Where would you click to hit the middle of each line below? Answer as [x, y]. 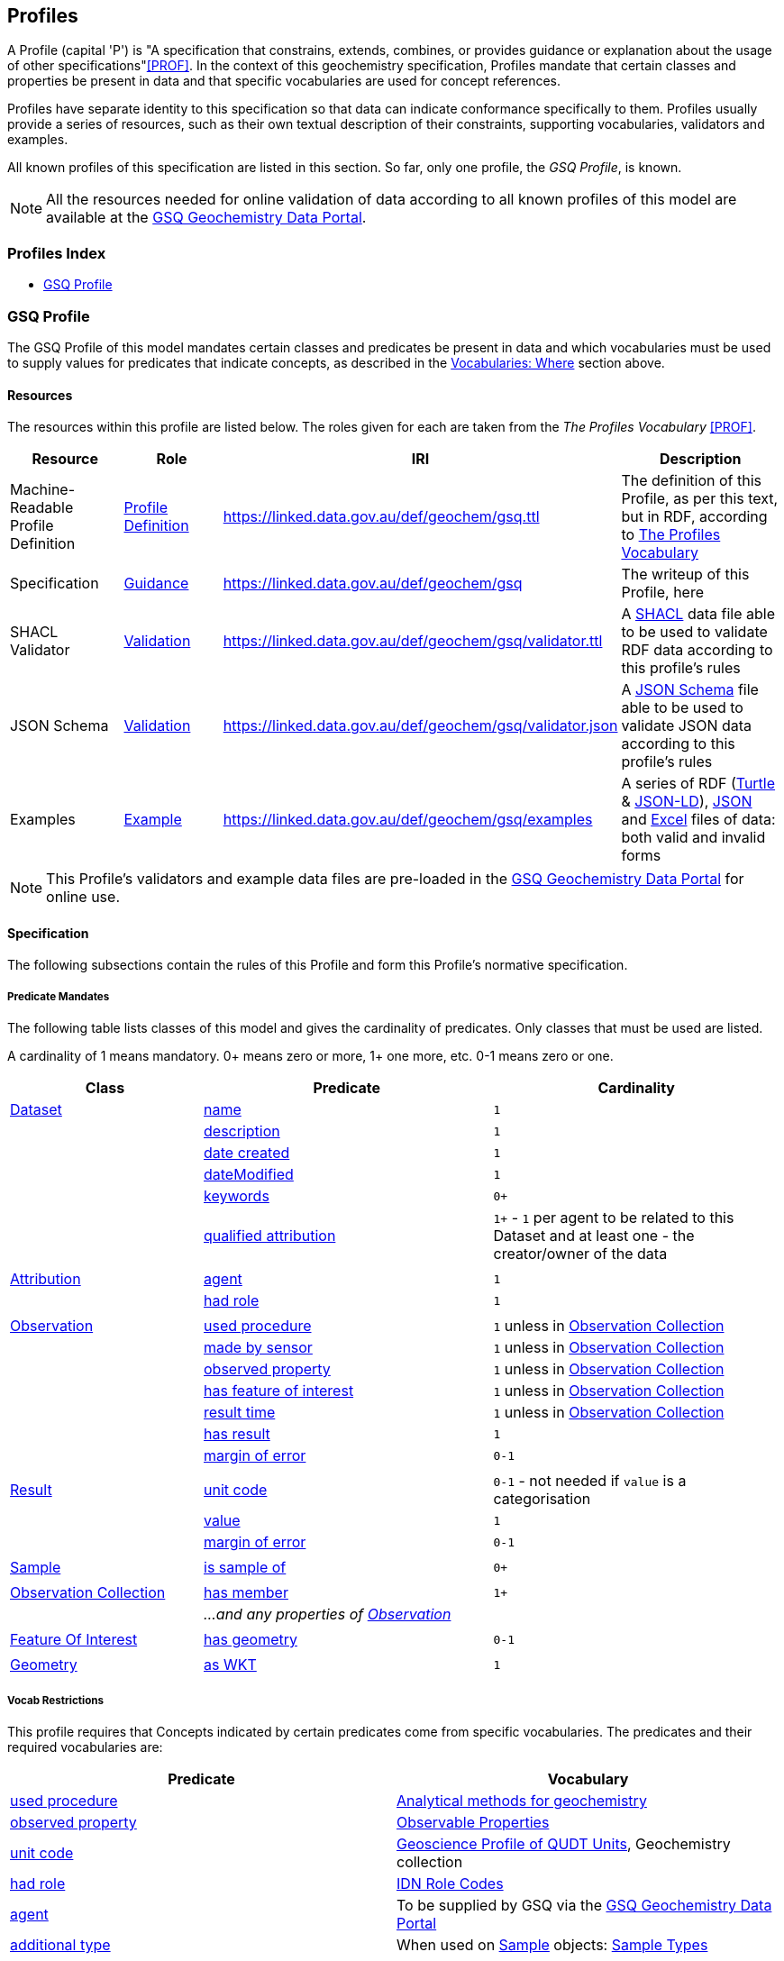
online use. [83, 897]
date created [247, 1153]
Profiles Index [57, 253]
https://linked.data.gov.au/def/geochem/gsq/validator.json [420, 726]
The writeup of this [685, 575]
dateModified [249, 1175]
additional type [60, 1944]
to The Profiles [671, 535]
